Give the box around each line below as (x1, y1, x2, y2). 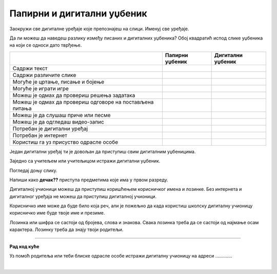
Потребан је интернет (12, 131, 68, 139)
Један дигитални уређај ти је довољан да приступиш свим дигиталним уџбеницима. (9, 148, 196, 154)
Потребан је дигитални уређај (12, 125, 88, 132)
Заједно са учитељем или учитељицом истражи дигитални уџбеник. (9, 158, 161, 164)
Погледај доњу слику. (9, 167, 57, 173)
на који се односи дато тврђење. (9, 42, 82, 48)
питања (12, 105, 32, 112)
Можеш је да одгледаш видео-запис (12, 118, 105, 125)
